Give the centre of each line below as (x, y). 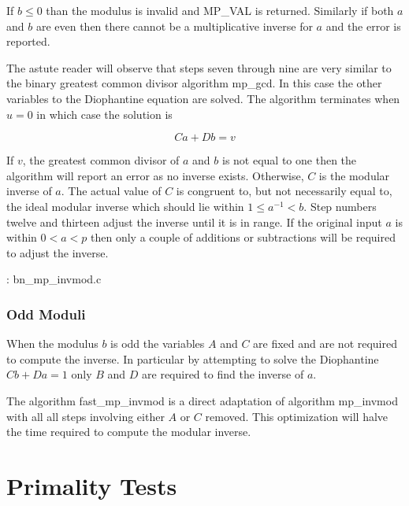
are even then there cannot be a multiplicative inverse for (174, 26)
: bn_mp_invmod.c (54, 279)
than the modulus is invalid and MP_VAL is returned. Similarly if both (220, 10)
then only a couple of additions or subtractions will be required (243, 237)
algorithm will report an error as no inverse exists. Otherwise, (155, 175)
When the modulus (52, 343)
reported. (28, 41)
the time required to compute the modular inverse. (129, 432)
